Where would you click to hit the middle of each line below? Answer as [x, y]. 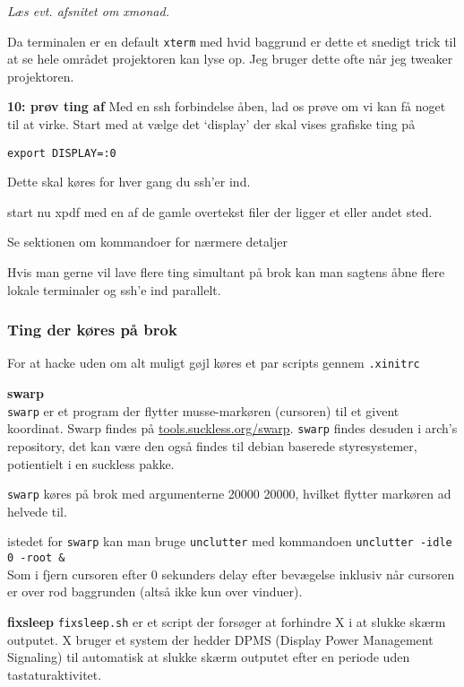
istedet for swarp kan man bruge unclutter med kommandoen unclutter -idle [230, 541]
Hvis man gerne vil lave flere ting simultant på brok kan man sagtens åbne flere [226, 272]
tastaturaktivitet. [55, 674]
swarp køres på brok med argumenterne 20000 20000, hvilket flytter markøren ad [229, 494]
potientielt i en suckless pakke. [91, 463]
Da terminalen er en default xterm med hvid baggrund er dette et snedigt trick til [232, 41]
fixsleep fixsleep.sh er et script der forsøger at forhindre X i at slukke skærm [227, 621]
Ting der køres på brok [92, 330]
